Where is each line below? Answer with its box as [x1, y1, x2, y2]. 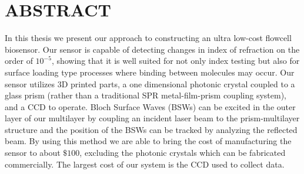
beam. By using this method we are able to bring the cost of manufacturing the [5, 135, 292, 147]
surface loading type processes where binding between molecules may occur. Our [5, 66, 295, 78]
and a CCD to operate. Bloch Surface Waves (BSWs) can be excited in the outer [5, 100, 296, 112]
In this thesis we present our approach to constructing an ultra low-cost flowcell [5, 32, 292, 44]
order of [5, 54, 33, 67]
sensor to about [5, 146, 61, 159]
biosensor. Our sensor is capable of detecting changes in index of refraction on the [5, 43, 300, 55]
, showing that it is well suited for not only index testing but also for [51, 54, 300, 67]
